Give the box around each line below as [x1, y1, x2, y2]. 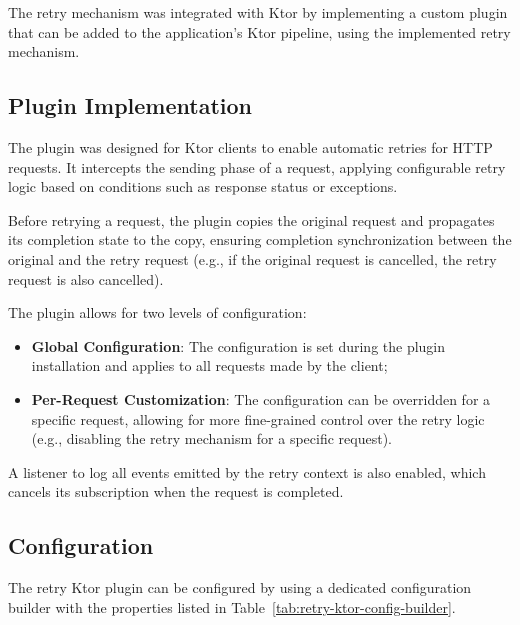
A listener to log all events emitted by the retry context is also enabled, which [8, 461, 486, 482]
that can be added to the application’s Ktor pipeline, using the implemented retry [8, 21, 511, 42]
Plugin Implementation [8, 90, 252, 121]
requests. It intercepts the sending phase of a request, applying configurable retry [8, 156, 506, 177]
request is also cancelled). [8, 268, 164, 289]
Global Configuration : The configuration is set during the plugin [31, 335, 446, 356]
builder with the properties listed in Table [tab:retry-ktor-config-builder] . [8, 596, 456, 617]
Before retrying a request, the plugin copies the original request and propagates [8, 209, 495, 230]
